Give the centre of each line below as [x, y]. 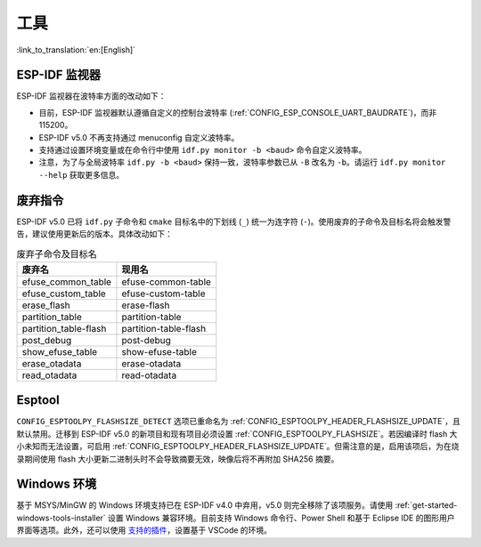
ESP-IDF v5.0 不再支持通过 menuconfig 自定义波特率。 [139, 137]
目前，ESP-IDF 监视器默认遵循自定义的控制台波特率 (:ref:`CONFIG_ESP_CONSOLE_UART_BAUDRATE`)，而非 [238, 112]
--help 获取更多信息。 [82, 174]
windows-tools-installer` [61, 518]
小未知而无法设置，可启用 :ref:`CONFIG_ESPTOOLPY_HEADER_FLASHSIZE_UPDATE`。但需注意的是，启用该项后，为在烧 [238, 446]
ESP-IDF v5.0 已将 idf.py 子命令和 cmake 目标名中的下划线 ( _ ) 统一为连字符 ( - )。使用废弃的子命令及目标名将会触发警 [234, 221]
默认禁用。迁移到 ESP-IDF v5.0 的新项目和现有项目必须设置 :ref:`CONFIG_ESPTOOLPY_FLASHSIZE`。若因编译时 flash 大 [237, 434]
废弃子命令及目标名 [57, 253]
